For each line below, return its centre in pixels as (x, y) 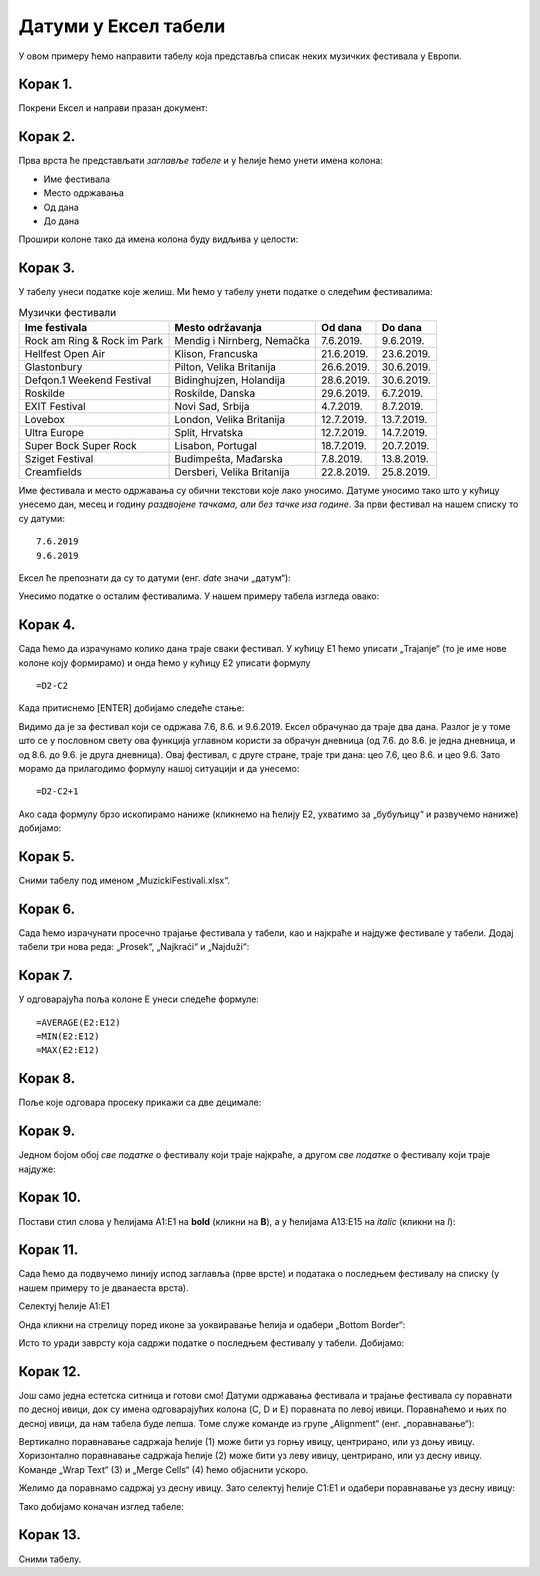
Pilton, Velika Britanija (225, 367)
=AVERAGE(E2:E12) (78, 1022)
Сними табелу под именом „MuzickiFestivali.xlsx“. (124, 881)
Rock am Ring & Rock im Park (94, 340)
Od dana (341, 327)
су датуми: (41, 518)
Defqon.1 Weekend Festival (88, 380)
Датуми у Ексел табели (122, 26)
